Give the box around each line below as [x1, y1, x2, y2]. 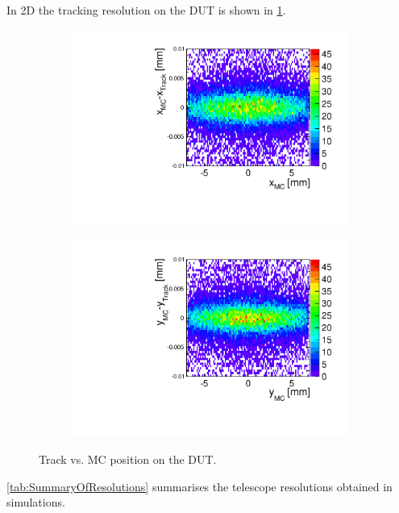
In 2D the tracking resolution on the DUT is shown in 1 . [6, 2, 286, 18]
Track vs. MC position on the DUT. [39, 451, 217, 467]
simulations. [6, 494, 65, 511]
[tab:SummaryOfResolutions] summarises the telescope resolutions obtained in [6, 478, 393, 494]
